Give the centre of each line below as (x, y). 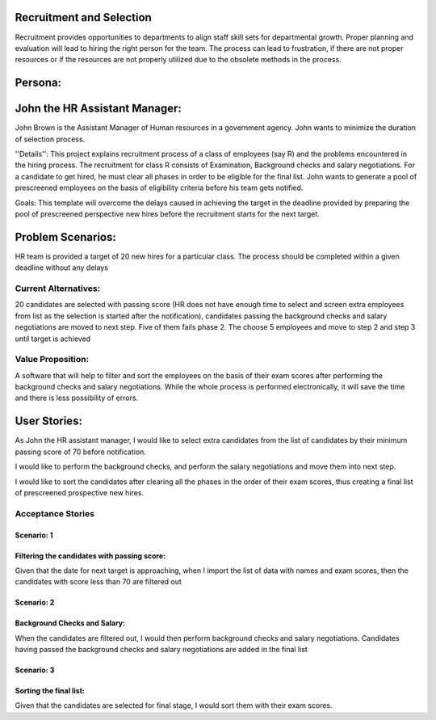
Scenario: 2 (35, 603)
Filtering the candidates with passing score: (90, 556)
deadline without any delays (62, 267)
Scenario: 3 (35, 670)
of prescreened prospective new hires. (80, 492)
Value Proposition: (52, 360)
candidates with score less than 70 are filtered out (98, 582)
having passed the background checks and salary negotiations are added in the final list (161, 650)
